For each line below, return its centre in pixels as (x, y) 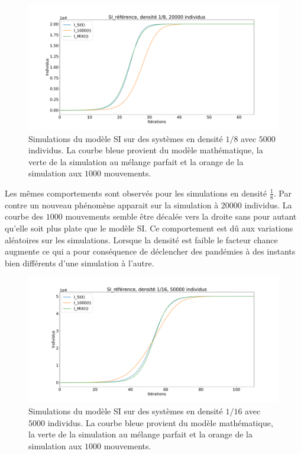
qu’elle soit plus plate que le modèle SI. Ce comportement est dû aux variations (149, 228)
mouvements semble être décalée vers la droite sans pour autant (181, 216)
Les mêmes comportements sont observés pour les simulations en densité (136, 193)
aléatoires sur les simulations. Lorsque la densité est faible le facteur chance (141, 239)
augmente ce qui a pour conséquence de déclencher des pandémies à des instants (150, 251)
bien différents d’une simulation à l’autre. (80, 263)
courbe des (24, 216)
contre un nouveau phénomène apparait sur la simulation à (112, 205)
